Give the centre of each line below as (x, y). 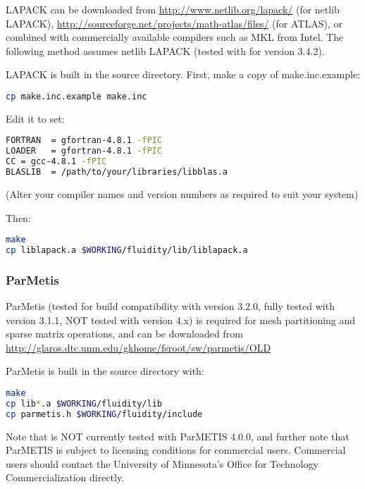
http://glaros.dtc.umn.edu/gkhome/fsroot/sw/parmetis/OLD (138, 347)
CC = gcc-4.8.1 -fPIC (56, 162)
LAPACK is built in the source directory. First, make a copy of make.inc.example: (183, 74)
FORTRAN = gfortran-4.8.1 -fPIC (84, 141)
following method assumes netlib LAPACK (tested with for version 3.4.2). (165, 50)
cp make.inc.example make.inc (76, 96)
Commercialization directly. (65, 477)
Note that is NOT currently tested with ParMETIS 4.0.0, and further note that (178, 436)
